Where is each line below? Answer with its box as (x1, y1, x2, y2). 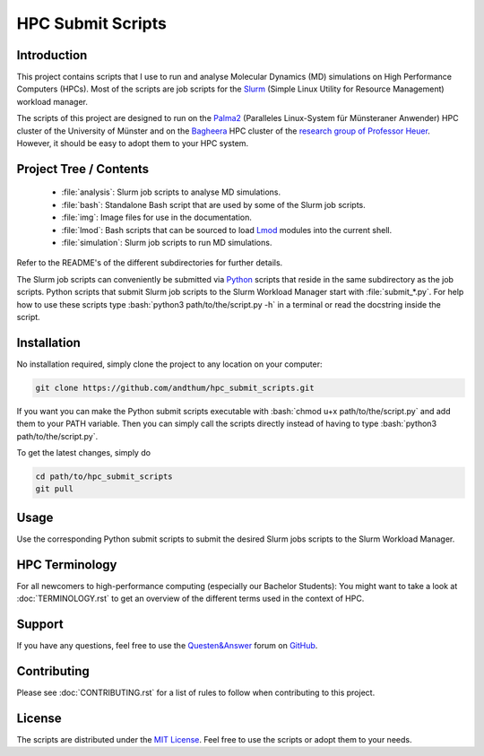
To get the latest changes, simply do (16, 447, 151, 457)
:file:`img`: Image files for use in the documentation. (61, 212, 253, 223)
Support (16, 616, 64, 631)
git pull (35, 484, 74, 494)
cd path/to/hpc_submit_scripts (35, 471, 174, 482)
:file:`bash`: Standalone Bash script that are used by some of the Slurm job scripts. (61, 199, 367, 210)
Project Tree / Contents (16, 161, 150, 177)
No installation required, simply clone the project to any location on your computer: (16, 359, 323, 369)
